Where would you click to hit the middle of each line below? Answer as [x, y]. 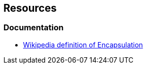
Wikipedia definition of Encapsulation [83, 45]
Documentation [34, 28]
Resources [30, 8]
